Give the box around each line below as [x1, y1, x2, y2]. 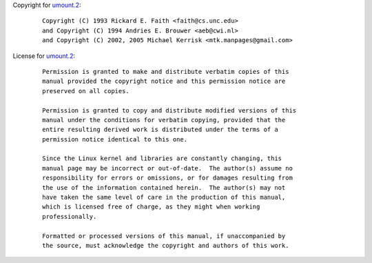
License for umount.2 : [12, 52, 76, 60]
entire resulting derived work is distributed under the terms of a [42, 126, 278, 134]
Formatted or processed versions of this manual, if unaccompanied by [42, 232, 286, 240]
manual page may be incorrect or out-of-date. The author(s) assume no [42, 164, 293, 172]
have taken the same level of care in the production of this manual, [42, 193, 286, 202]
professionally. [42, 213, 97, 220]
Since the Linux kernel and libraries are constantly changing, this [42, 155, 282, 162]
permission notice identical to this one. [42, 135, 188, 143]
